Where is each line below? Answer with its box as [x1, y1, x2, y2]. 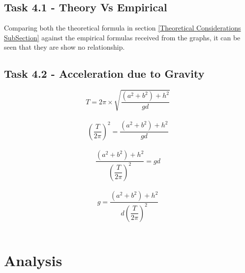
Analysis [4, 250, 62, 271]
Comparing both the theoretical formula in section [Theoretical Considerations [4, 23, 241, 33]
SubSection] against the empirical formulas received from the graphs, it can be [4, 32, 241, 42]
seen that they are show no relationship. [4, 42, 125, 52]
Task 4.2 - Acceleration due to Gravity [4, 66, 205, 81]
